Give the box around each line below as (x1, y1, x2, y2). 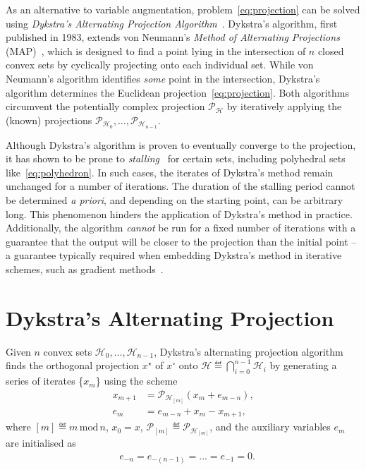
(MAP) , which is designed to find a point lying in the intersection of (6, 43, 306, 58)
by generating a (269, 358, 337, 373)
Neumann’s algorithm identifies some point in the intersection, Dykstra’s (6, 71, 320, 85)
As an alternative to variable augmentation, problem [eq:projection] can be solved (6, 2, 360, 16)
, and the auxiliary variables (209, 419, 331, 434)
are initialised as (6, 435, 76, 450)
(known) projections (6, 112, 92, 127)
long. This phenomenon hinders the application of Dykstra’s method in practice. (6, 206, 353, 221)
